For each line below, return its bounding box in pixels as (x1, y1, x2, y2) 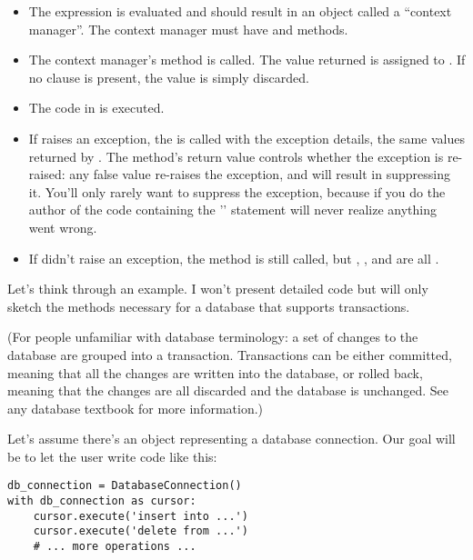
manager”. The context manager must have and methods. (28, 19, 348, 38)
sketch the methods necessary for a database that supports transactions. (7, 296, 410, 315)
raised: (28, 165, 65, 184)
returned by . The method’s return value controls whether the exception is (28, 146, 444, 165)
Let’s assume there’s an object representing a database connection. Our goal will (7, 429, 456, 448)
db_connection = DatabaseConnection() (7, 479, 242, 493)
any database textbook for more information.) (7, 398, 264, 417)
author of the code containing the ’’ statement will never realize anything (28, 200, 437, 219)
